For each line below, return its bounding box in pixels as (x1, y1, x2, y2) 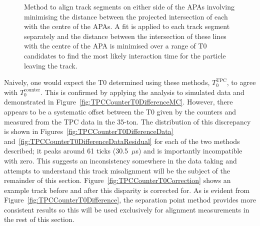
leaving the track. (24, 60, 77, 70)
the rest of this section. (4, 214, 74, 224)
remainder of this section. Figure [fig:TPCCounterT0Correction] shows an (4, 175, 231, 185)
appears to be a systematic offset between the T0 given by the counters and (4, 106, 236, 116)
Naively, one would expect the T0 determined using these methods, (4, 77, 210, 87)
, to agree (226, 77, 256, 87)
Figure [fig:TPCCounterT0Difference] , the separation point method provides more (4, 194, 256, 205)
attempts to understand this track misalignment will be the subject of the (4, 165, 230, 175)
